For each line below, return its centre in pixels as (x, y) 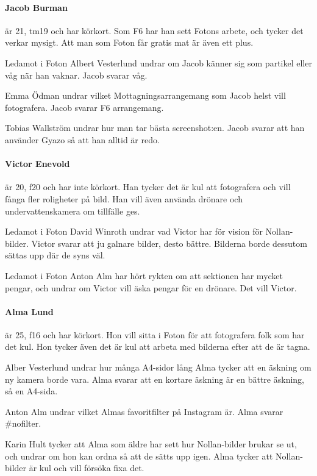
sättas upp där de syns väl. (55, 255)
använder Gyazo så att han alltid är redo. (82, 139)
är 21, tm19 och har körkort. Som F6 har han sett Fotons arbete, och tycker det (154, 30)
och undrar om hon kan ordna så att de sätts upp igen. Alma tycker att (139, 456)
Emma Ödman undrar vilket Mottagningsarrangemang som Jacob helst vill (145, 95)
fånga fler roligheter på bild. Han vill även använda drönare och (124, 198)
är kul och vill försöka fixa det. (87, 468)
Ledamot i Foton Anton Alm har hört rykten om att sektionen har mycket (144, 275)
